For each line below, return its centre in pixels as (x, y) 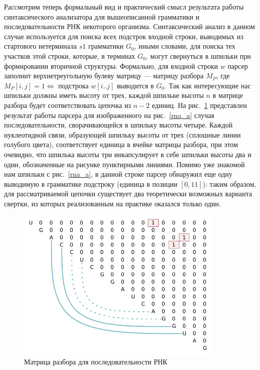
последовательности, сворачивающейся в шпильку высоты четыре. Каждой (118, 125)
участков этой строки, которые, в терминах (70, 55)
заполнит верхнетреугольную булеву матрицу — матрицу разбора (104, 76)
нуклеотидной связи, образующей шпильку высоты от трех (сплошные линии (122, 134)
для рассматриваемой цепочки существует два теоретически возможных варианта (128, 194)
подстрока (73, 85)
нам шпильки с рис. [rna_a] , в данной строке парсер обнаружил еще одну (118, 174)
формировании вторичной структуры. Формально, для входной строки (111, 66)
